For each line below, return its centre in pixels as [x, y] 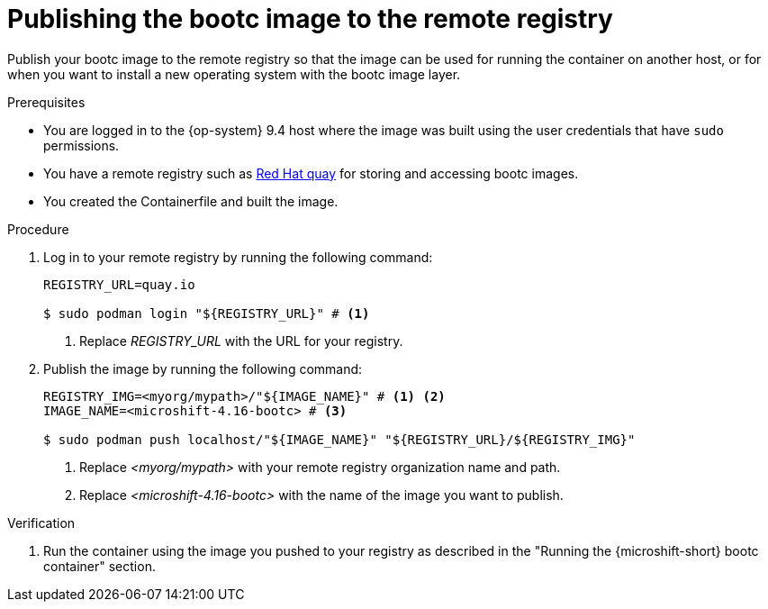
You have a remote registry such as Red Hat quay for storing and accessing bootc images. [311, 173]
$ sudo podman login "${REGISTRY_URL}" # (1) [207, 313]
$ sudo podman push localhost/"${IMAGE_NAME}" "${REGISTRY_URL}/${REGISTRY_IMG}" [339, 439]
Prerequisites [46, 102]
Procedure [38, 229]
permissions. [81, 145]
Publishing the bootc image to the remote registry [310, 19]
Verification [41, 523]
